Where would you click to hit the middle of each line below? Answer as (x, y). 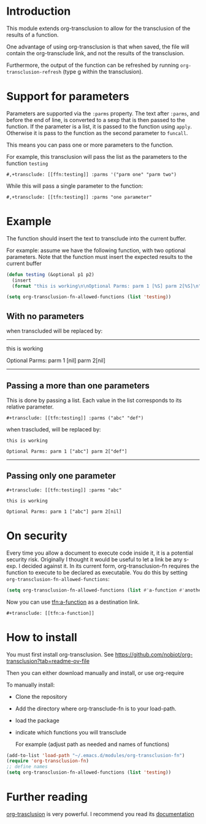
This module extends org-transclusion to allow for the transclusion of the (98, 28)
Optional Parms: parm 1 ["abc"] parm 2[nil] (64, 511)
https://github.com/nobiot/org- (154, 654)
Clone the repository (41, 696)
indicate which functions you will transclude (71, 732)
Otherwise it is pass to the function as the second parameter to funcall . (97, 133)
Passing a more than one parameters (78, 386)
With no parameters (45, 316)
